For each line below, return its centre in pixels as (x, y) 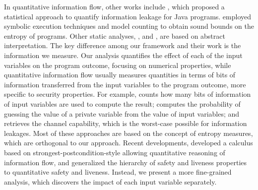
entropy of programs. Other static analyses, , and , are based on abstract (115, 35)
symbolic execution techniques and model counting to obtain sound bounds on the (129, 26)
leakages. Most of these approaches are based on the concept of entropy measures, (129, 133)
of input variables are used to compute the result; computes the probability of (122, 103)
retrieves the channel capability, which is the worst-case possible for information (126, 123)
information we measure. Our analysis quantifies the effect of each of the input (123, 55)
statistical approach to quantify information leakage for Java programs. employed (128, 16)
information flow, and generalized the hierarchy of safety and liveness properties (126, 162)
